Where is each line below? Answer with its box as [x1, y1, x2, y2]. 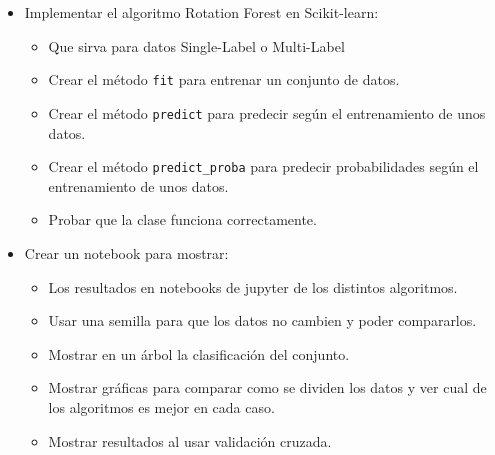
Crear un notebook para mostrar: [24, 242, 229, 263]
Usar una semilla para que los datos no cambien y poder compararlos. [48, 310, 477, 331]
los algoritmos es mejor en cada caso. [48, 396, 275, 417]
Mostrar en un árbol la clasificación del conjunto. [48, 343, 350, 364]
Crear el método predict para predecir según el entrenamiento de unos [48, 102, 486, 123]
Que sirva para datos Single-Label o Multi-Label [48, 35, 345, 56]
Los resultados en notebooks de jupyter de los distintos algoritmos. [48, 276, 458, 297]
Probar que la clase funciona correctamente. [48, 209, 317, 230]
